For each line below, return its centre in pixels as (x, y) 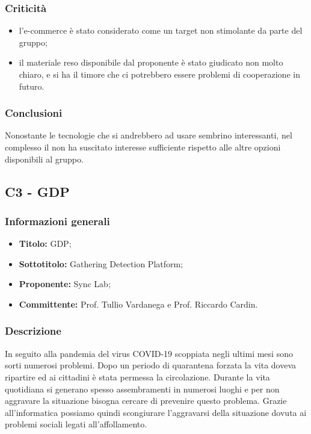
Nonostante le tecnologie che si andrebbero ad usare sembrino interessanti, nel (149, 135)
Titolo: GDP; (45, 243)
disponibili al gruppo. (44, 159)
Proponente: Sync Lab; (65, 284)
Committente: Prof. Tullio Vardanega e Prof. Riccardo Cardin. (138, 304)
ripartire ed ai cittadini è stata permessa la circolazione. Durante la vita (137, 377)
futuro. (32, 86)
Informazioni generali (57, 221)
